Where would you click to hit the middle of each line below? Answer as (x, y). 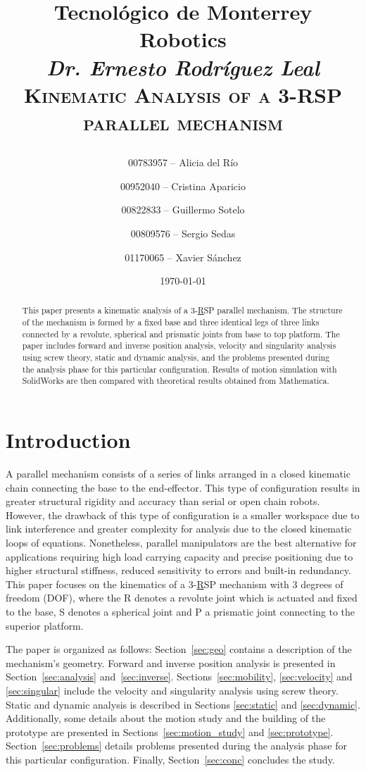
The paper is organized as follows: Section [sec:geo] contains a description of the (179, 649)
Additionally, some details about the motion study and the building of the (166, 718)
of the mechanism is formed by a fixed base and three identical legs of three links (171, 322)
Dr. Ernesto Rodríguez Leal (183, 67)
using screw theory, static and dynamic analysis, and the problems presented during (176, 357)
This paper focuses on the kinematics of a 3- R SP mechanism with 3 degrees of (175, 584)
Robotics (183, 39)
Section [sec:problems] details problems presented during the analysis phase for (176, 746)
